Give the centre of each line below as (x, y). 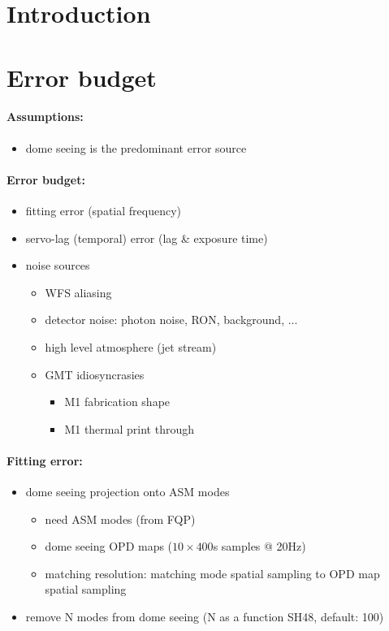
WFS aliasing (78, 292)
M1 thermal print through (129, 428)
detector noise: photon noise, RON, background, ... (171, 320)
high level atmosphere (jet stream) (131, 346)
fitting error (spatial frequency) (104, 210)
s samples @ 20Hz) (259, 546)
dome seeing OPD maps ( (109, 546)
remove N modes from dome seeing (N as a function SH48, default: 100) (205, 617)
